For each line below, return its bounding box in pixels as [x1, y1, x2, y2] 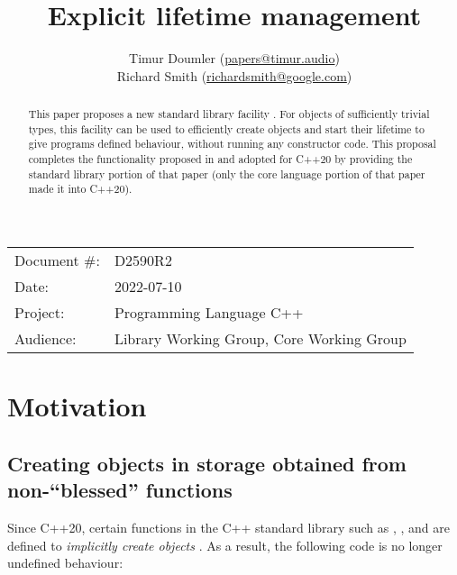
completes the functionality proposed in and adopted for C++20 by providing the [28, 151, 413, 167]
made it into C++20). [28, 181, 133, 196]
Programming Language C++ [114, 302, 304, 324]
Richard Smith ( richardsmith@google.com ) [116, 66, 352, 85]
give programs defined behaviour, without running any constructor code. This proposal [28, 136, 436, 151]
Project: [14, 302, 65, 324]
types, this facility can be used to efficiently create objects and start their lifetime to [28, 121, 425, 136]
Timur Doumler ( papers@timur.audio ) [129, 49, 340, 68]
